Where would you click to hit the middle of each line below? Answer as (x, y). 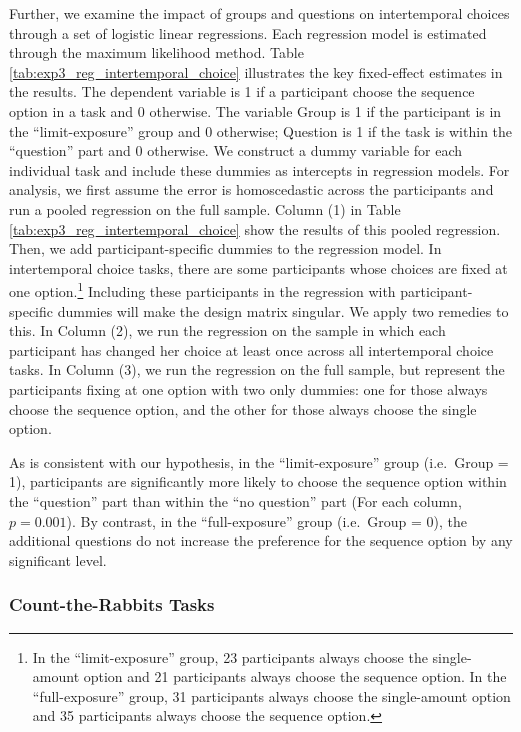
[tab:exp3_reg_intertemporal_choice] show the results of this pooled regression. (255, 228)
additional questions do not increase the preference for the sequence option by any (261, 540)
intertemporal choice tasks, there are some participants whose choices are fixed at (258, 267)
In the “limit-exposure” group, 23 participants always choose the (230, 656)
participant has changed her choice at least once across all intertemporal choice (251, 349)
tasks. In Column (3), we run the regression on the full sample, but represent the (257, 369)
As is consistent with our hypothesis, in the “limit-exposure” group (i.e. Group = (259, 461)
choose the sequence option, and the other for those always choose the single (243, 408)
